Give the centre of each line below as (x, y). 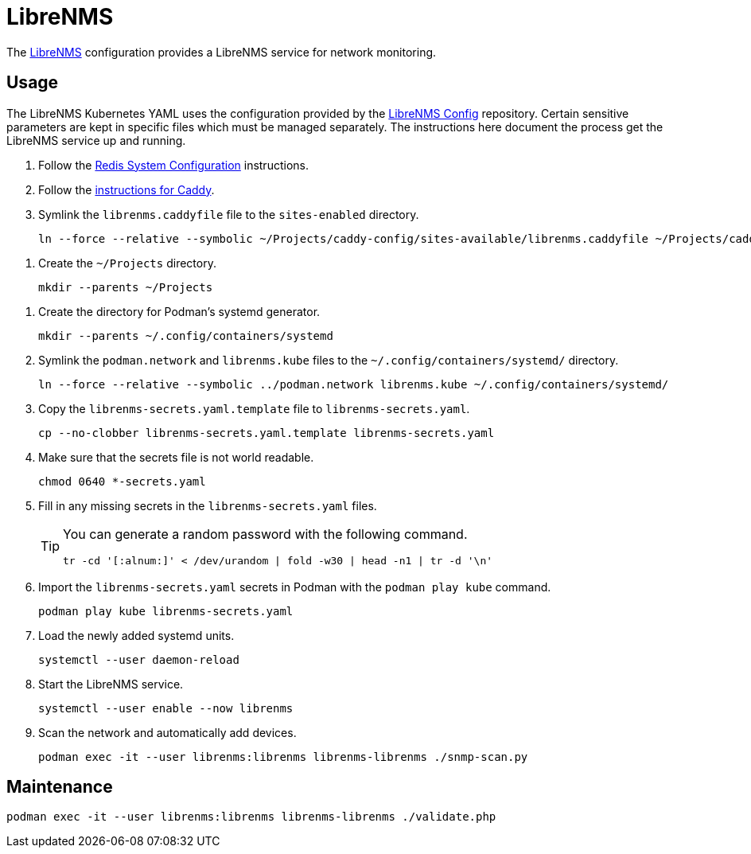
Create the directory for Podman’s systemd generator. (179, 311)
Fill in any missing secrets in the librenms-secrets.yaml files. (208, 505)
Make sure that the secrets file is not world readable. (176, 457)
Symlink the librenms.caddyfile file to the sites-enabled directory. (229, 214)
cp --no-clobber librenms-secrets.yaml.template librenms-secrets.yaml (267, 433)
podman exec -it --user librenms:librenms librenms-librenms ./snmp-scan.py (283, 757)
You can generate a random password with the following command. (265, 534)
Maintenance (60, 787)
